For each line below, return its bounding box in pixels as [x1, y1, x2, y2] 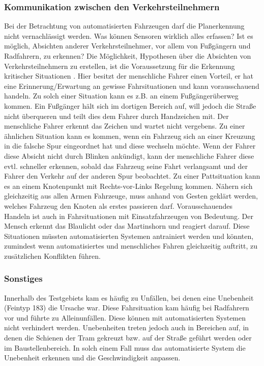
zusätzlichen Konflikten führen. [4, 250, 101, 261]
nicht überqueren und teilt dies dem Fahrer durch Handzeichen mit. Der [4, 110, 229, 121]
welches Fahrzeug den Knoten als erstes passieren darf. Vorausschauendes [4, 200, 233, 211]
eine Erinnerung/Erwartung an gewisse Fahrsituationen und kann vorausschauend [4, 80, 259, 91]
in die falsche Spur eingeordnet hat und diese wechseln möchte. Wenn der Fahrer [4, 140, 256, 151]
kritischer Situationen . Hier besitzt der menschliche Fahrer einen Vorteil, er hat [4, 70, 253, 81]
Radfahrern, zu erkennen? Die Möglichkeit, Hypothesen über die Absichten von [4, 51, 251, 61]
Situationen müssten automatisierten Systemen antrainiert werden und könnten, [4, 230, 254, 241]
